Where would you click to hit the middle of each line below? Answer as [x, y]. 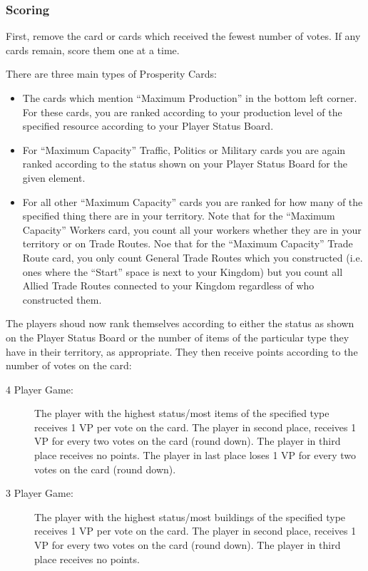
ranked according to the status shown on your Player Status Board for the [185, 164]
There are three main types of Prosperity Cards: [111, 74]
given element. [54, 177]
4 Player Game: [40, 389]
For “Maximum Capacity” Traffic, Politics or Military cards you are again [184, 149]
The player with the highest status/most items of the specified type [182, 413]
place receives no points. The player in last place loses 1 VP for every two [195, 455]
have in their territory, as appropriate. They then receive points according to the [182, 351]
